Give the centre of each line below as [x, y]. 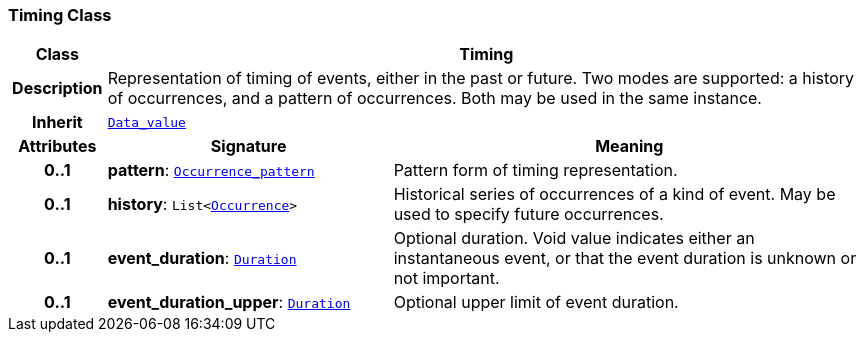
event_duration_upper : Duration [229, 302]
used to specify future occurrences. [528, 214]
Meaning [629, 146]
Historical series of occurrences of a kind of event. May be [614, 194]
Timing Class [60, 15]
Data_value [146, 122]
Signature [248, 146]
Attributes [57, 146]
